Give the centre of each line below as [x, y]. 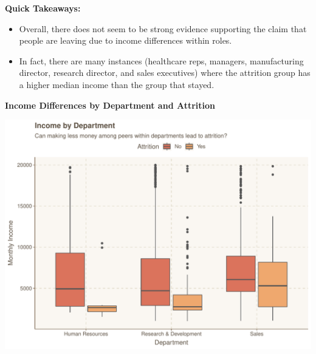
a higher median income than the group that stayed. [117, 84]
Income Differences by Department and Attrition [110, 105]
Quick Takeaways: [43, 8]
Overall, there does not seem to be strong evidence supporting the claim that [163, 28]
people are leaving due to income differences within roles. [125, 40]
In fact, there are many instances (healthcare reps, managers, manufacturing [161, 60]
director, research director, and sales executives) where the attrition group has [165, 73]
